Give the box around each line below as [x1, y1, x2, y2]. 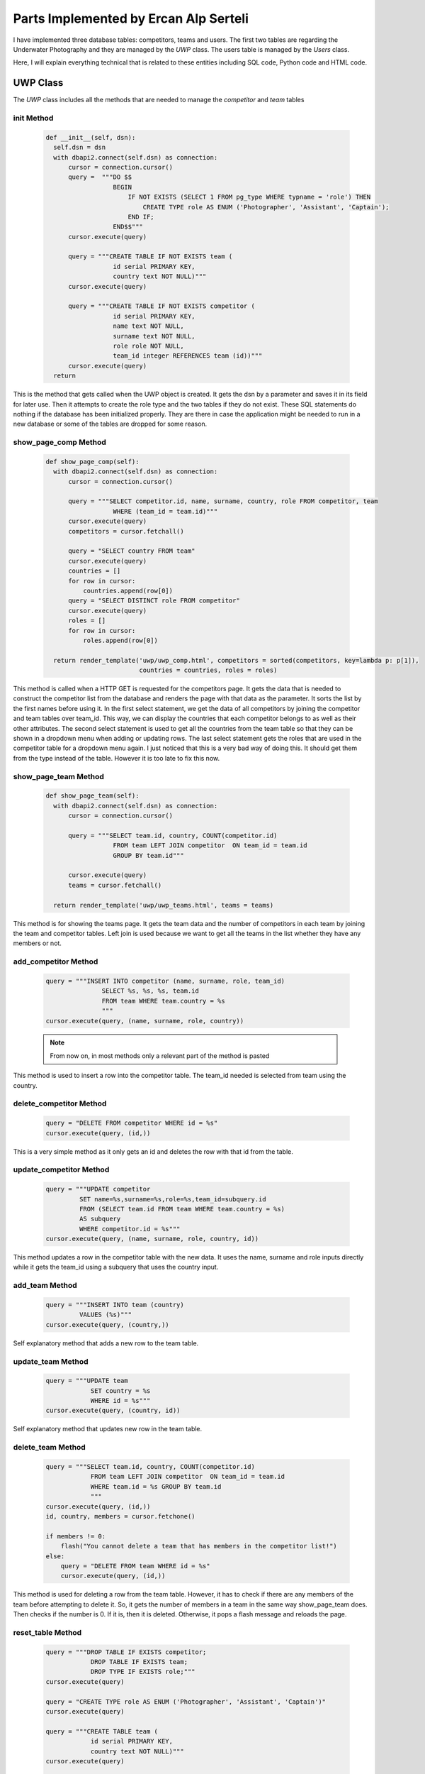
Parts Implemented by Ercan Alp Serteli [13, 11, 249, 26]
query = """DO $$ [68, 173, 132, 181]
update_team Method [13, 1356, 89, 1366]
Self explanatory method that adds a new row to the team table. [13, 1338, 199, 1348]
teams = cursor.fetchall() [68, 881, 162, 889]
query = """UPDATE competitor [45, 1185, 151, 1194]
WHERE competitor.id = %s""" [79, 1225, 181, 1233]
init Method [13, 114, 54, 123]
